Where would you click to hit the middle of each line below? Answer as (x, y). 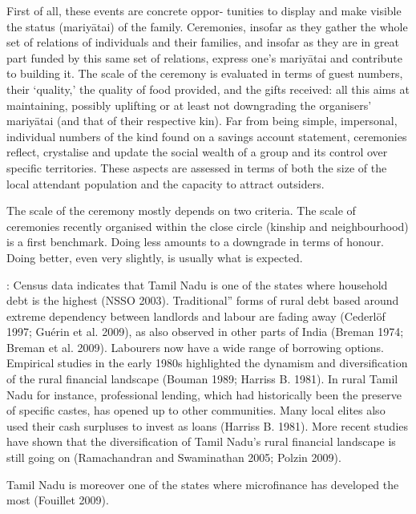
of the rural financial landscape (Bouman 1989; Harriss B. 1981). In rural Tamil (202, 379)
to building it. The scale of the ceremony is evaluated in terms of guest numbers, (205, 73)
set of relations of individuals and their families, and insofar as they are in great (203, 42)
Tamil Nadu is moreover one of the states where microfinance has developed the (203, 484)
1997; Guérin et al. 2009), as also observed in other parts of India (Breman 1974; (205, 332)
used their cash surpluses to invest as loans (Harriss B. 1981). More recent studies (208, 425)
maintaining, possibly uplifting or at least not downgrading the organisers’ (189, 105)
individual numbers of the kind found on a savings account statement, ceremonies (207, 136)
